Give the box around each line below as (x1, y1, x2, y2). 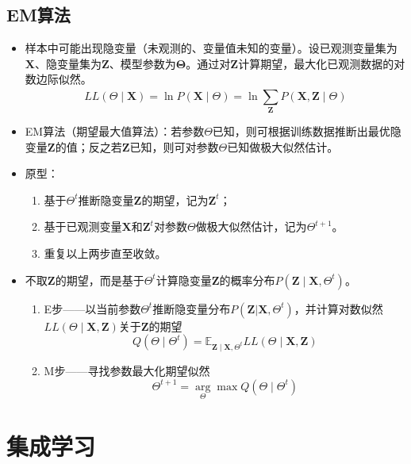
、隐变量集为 (34, 55, 102, 71)
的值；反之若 (55, 138, 122, 155)
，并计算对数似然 (294, 300, 383, 316)
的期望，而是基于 (55, 271, 144, 288)
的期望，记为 (141, 191, 209, 208)
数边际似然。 (25, 71, 92, 87)
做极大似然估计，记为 (195, 218, 307, 235)
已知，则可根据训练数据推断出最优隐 (212, 123, 401, 140)
